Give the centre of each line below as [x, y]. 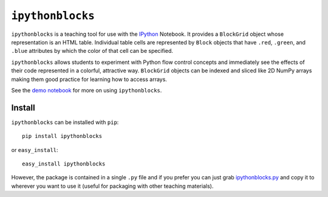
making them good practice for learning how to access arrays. [89, 79]
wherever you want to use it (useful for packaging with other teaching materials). [112, 186]
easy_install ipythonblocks [64, 164]
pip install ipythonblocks [62, 136]
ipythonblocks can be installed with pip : [65, 122]
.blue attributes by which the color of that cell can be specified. [92, 51]
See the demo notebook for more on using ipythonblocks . [87, 90]
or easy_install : [35, 150]
